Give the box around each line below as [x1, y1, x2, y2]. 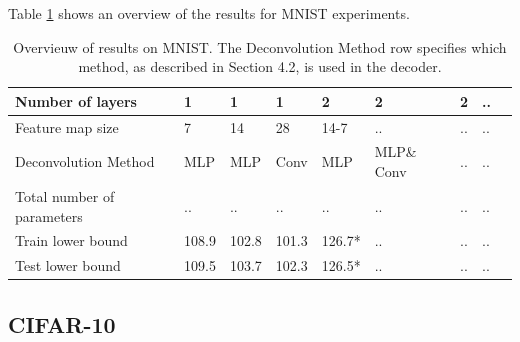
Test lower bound [15, 255, 121, 276]
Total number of [15, 185, 115, 206]
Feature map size [15, 116, 119, 137]
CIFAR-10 [8, 308, 116, 339]
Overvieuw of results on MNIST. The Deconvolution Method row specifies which [13, 36, 507, 57]
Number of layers [15, 90, 137, 111]
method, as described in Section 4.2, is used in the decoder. [78, 56, 442, 77]
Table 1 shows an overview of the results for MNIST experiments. [8, 3, 410, 23]
